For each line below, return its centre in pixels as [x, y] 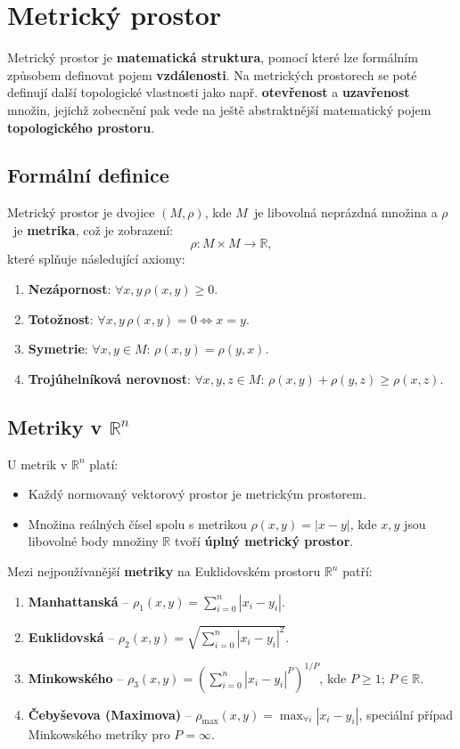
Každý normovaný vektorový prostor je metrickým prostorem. [197, 494]
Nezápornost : [70, 289]
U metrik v [37, 464]
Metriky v [55, 426]
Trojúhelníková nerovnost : [109, 378]
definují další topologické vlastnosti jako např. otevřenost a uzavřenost [209, 92]
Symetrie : [58, 349]
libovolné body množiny [93, 541]
